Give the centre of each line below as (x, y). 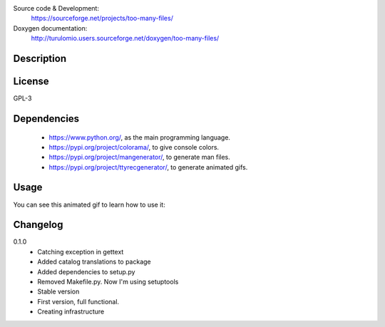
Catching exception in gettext (81, 251)
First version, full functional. (78, 301)
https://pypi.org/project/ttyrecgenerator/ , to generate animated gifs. (148, 167)
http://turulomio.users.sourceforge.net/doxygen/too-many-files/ (125, 38)
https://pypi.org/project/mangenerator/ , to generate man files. (140, 157)
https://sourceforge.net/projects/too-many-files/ (102, 19)
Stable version (58, 291)
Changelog (38, 225)
